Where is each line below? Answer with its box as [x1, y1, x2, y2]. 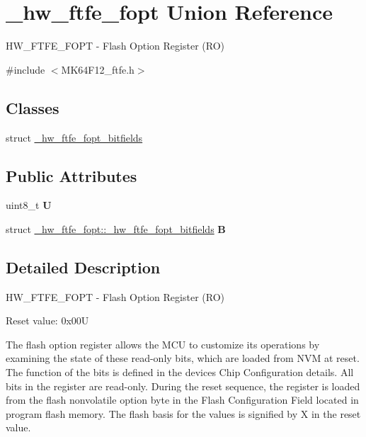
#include [6, 62, 45, 76]
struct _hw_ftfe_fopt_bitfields [6, 130, 143, 144]
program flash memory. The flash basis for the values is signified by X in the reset [6, 406, 361, 421]
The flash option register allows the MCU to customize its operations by [6, 336, 320, 351]
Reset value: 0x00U [6, 313, 89, 328]
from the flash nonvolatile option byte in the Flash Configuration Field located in [6, 392, 359, 407]
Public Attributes [6, 164, 137, 186]
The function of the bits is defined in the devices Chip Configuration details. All [6, 365, 354, 380]
